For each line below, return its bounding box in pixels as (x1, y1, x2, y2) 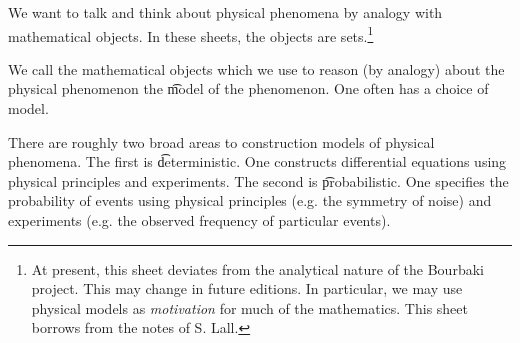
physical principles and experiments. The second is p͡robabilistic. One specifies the (8, 170, 509, 191)
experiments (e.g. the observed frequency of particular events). (8, 210, 391, 230)
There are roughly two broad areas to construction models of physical (8, 131, 435, 152)
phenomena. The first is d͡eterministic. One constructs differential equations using (8, 151, 507, 172)
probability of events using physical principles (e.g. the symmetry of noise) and (8, 190, 492, 211)
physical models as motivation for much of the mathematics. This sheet (31, 297, 468, 318)
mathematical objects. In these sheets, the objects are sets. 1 (8, 22, 374, 46)
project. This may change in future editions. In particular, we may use (31, 278, 463, 299)
